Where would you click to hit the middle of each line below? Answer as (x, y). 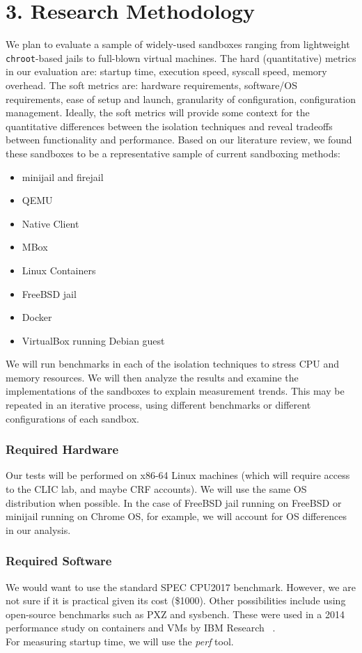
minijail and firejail (63, 176)
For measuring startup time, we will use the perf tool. (120, 642)
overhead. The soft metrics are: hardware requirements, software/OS (152, 85)
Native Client (50, 223)
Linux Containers (59, 270)
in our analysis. (38, 529)
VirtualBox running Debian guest (93, 340)
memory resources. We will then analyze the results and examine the (152, 377)
